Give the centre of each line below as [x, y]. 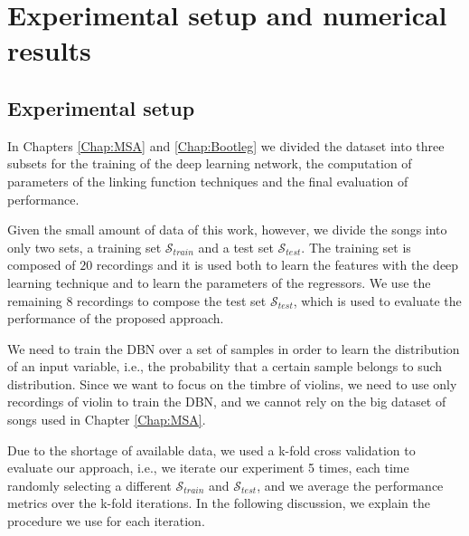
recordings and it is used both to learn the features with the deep [277, 265]
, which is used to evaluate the [377, 300]
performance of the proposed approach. [116, 318]
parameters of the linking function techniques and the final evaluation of [208, 181]
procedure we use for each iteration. [106, 521]
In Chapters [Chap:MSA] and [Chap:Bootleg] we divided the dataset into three [226, 145]
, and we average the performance [350, 485]
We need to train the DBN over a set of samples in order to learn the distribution [234, 348]
